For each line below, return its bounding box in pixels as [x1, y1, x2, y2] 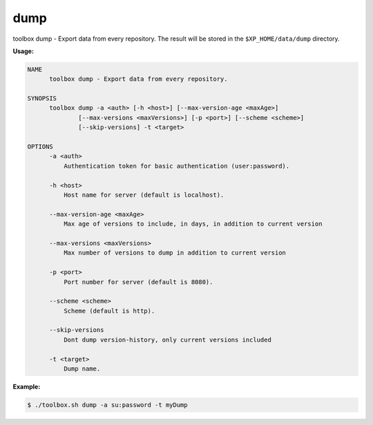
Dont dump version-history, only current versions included [63, 335, 272, 344]
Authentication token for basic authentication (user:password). [63, 162, 290, 170]
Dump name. [63, 365, 101, 373]
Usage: [12, 47, 35, 55]
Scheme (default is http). [63, 307, 155, 315]
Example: [12, 383, 41, 391]
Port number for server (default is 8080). [63, 278, 213, 286]
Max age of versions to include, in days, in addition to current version [63, 220, 323, 228]
